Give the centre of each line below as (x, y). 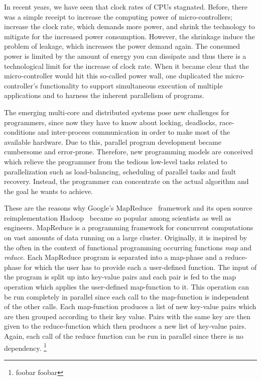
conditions (20, 132)
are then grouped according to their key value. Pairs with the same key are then (127, 316)
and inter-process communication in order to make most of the (134, 132)
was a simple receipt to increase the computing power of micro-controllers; (118, 16)
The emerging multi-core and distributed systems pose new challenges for (117, 112)
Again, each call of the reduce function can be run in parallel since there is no (124, 336)
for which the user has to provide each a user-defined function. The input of (140, 267)
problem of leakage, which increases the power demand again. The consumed (122, 46)
